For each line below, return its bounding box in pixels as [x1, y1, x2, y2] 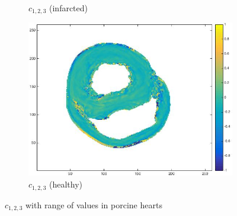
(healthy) [49, 178, 83, 190]
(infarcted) [49, 2, 88, 14]
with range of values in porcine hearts [25, 198, 162, 211]
